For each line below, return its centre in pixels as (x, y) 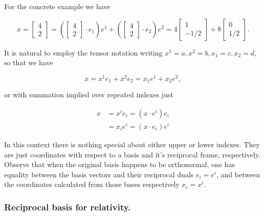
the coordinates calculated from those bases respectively (92, 184)
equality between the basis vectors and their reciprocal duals (99, 174)
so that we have (29, 62)
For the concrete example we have (57, 6)
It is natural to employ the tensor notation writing (83, 52)
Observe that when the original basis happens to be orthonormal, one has (119, 164)
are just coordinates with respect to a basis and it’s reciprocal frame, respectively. (132, 154)
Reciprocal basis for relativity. (68, 207)
